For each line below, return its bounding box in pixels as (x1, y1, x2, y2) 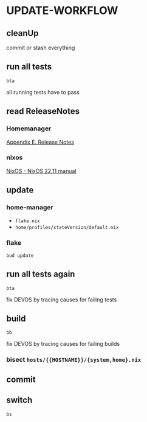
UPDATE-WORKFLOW (6, 4, 118, 18)
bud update (6, 252, 34, 259)
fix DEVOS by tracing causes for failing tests (6, 296, 117, 303)
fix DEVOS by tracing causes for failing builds (6, 340, 120, 348)
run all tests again (6, 269, 75, 280)
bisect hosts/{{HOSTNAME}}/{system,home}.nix (6, 356, 142, 364)
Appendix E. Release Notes (6, 138, 75, 146)
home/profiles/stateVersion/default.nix (15, 225, 119, 231)
